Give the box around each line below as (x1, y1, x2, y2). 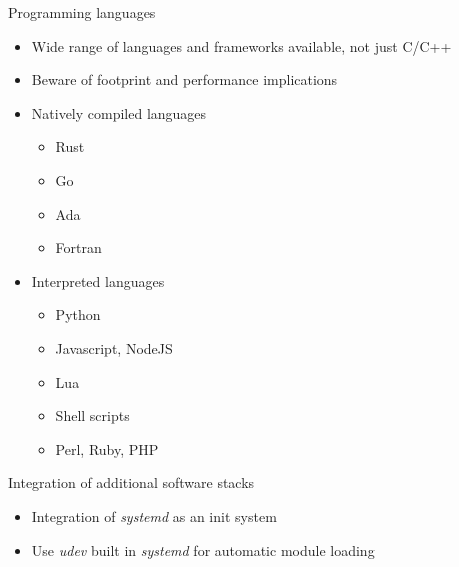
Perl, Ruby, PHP (55, 438, 159, 459)
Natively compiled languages (31, 102, 207, 123)
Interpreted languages (31, 270, 165, 291)
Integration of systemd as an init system (31, 505, 277, 526)
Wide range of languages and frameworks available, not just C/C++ (31, 35, 452, 56)
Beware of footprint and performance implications (31, 69, 338, 90)
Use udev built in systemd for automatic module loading (31, 539, 375, 560)
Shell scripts (55, 405, 130, 426)
